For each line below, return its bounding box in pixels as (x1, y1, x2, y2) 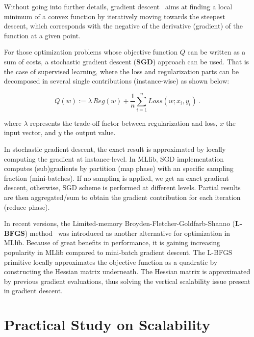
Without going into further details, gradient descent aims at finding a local (4, 1, 232, 11)
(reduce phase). (4, 201, 50, 212)
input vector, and (4, 127, 56, 138)
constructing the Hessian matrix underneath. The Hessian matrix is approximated (4, 266, 251, 277)
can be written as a (187, 47, 246, 57)
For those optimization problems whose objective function (4, 47, 178, 57)
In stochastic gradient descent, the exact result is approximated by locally (4, 144, 226, 154)
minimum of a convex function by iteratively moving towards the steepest (4, 11, 226, 21)
